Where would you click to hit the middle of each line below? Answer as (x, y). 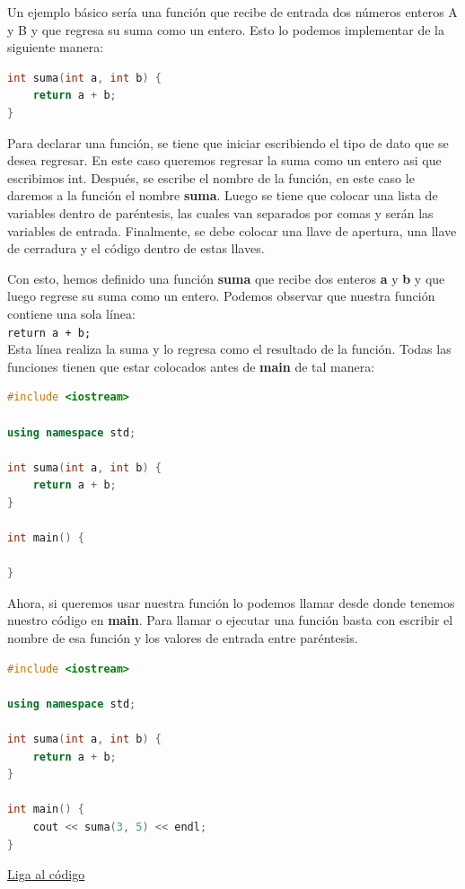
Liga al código (46, 874)
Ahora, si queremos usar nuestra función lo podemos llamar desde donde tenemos (231, 602)
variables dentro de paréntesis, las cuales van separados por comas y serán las (220, 212)
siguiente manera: (56, 47)
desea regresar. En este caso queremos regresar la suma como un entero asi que (224, 160)
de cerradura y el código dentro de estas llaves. (136, 248)
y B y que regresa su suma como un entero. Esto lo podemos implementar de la (226, 29)
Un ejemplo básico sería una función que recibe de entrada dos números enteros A (232, 12)
